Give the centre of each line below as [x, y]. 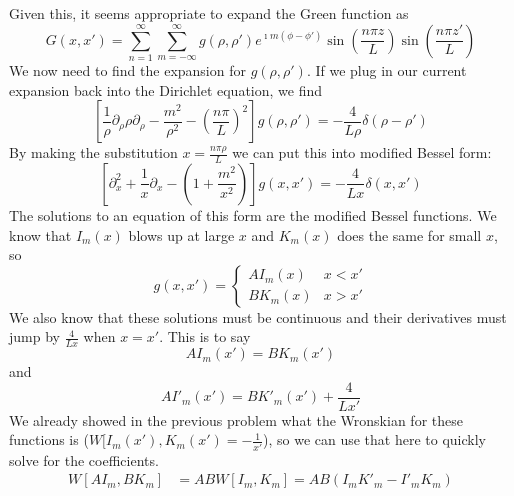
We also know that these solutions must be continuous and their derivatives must [258, 316]
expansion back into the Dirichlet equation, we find [165, 89]
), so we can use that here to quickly [374, 439]
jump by [34, 336]
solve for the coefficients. [84, 459]
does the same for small [409, 234]
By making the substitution [93, 152]
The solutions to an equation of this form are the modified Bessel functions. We [253, 214]
